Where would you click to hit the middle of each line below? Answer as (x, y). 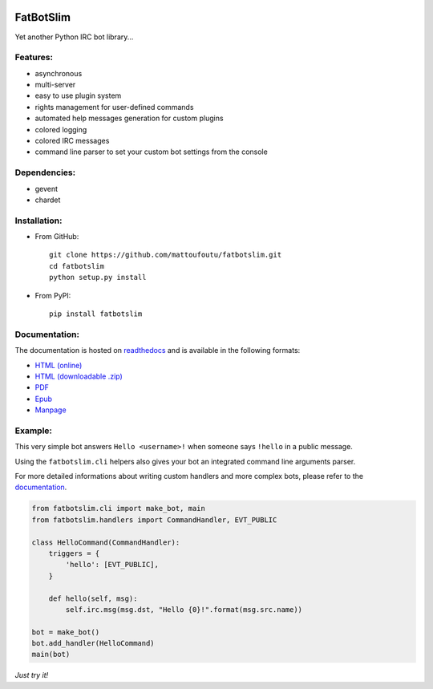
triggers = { (74, 553)
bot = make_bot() (66, 632)
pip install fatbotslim (96, 314)
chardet (48, 200)
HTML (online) (59, 365)
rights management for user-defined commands (114, 107)
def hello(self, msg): (93, 598)
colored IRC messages (72, 141)
